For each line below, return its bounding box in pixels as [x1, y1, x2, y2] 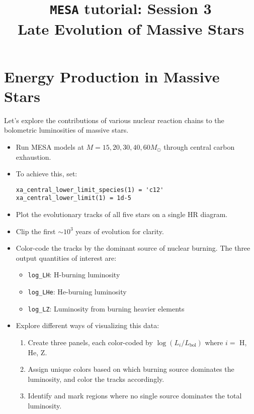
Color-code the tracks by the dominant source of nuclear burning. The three [16, 243, 250, 253]
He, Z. [28, 347, 47, 357]
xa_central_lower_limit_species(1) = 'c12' [16, 186, 164, 193]
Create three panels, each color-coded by [28, 337, 153, 348]
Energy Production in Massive [4, 66, 220, 86]
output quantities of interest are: [16, 252, 117, 263]
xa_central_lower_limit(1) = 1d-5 [16, 194, 131, 202]
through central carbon [163, 142, 235, 152]
